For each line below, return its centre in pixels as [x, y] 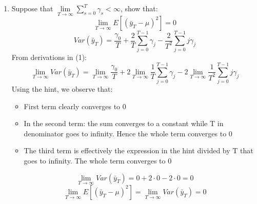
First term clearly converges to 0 [75, 106]
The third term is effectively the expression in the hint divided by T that [139, 150]
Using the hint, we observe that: [62, 89]
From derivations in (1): [49, 57]
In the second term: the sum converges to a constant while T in [124, 123]
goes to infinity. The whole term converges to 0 [98, 161]
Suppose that [32, 8]
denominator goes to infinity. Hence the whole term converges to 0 [128, 133]
